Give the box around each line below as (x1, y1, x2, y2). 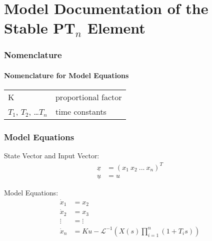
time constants (55, 106, 106, 118)
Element (87, 18, 145, 38)
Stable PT (4, 18, 75, 38)
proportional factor (55, 91, 122, 103)
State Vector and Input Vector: (4, 150, 99, 161)
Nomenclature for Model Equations (4, 70, 129, 80)
